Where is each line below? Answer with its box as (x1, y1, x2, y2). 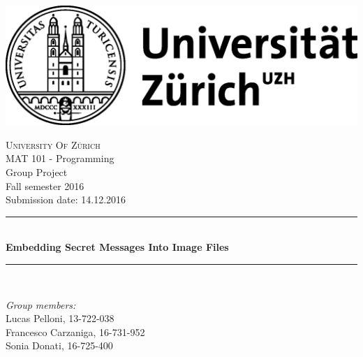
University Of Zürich (6, 137, 101, 152)
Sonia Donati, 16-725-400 (6, 338, 113, 353)
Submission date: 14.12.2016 (6, 192, 126, 207)
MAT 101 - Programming (6, 151, 114, 166)
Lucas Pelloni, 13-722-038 (6, 311, 114, 326)
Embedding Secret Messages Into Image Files (6, 240, 229, 254)
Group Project (6, 165, 68, 180)
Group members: (6, 297, 76, 312)
